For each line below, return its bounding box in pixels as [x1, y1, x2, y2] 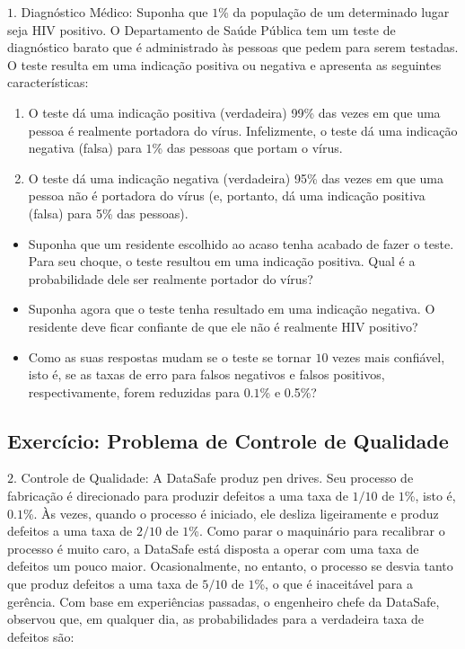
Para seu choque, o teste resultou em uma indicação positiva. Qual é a [28, 252, 416, 271]
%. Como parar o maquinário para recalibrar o [189, 521, 445, 540]
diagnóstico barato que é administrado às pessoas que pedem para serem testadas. [7, 38, 459, 57]
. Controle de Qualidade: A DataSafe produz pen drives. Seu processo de [13, 468, 414, 487]
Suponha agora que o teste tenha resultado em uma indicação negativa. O [28, 299, 435, 318]
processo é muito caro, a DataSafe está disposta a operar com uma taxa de [7, 538, 419, 557]
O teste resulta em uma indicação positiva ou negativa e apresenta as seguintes [7, 55, 442, 74]
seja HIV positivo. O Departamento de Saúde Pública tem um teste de [7, 20, 396, 39]
